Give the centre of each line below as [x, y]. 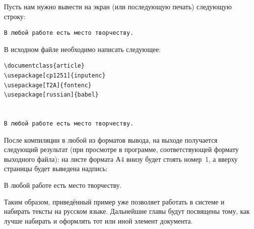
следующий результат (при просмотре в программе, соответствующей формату [121, 149]
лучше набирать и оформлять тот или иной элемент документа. [98, 220]
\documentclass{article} [44, 66]
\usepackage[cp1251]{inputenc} [55, 75]
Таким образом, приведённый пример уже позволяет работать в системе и [114, 201]
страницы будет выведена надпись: [56, 168]
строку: [15, 16]
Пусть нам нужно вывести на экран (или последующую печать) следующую [118, 6]
